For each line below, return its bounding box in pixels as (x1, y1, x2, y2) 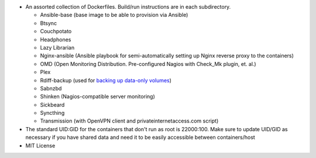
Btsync (40, 19, 57, 26)
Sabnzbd (40, 85, 62, 92)
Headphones (40, 36, 71, 43)
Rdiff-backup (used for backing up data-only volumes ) (40, 76, 172, 84)
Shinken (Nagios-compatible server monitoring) (40, 93, 155, 100)
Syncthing (40, 110, 65, 117)
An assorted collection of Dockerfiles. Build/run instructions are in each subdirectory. (25, 3, 231, 10)
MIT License (25, 142, 56, 149)
